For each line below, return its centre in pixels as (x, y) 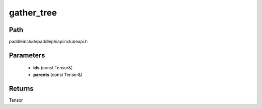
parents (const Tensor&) (58, 75)
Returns (21, 88)
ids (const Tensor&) (53, 68)
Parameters (27, 55)
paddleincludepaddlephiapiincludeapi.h (48, 42)
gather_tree (33, 13)
